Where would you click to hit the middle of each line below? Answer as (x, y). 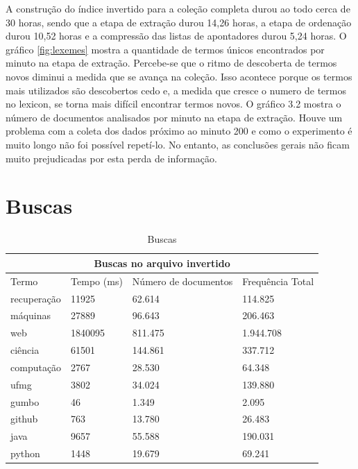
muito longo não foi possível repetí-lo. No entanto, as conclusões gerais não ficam (178, 144)
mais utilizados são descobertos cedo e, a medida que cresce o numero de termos (176, 90)
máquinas (31, 315)
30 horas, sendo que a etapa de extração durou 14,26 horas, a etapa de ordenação (179, 22)
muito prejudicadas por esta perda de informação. (111, 158)
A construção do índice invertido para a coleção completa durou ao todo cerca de (178, 8)
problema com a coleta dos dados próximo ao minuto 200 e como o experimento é (179, 131)
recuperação (36, 298)
